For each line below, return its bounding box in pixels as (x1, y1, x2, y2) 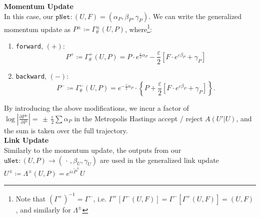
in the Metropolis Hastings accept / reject (74, 113, 203, 123)
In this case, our (4, 11, 53, 21)
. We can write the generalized (148, 11, 242, 21)
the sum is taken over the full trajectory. (4, 125, 128, 135)
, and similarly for (15, 204, 71, 214)
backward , (15, 70, 46, 81)
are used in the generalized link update (99, 154, 219, 165)
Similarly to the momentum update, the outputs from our (4, 145, 181, 155)
